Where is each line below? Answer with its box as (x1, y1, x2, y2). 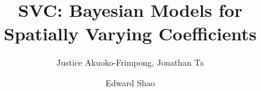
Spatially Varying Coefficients (4, 21, 257, 46)
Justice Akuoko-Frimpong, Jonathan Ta (56, 56, 204, 69)
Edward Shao (105, 76, 155, 89)
